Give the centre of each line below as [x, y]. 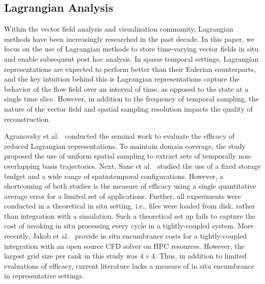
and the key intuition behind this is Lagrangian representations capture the [122, 79]
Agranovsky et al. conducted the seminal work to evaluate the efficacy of [120, 136]
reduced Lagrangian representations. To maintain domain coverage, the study [125, 146]
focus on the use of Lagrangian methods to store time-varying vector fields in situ [131, 49]
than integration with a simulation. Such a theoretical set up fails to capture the [130, 215]
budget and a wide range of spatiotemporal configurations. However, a [114, 176]
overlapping [22, 165]
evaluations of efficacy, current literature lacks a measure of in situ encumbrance [129, 265]
